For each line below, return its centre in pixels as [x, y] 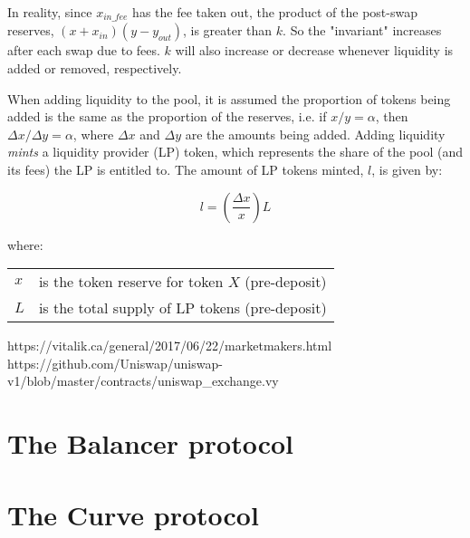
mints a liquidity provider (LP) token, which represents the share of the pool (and [235, 152]
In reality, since [50, 12]
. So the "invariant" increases [362, 30]
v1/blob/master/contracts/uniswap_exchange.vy [143, 381]
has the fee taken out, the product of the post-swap [275, 12]
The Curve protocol [133, 514]
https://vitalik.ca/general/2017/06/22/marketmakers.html [170, 346]
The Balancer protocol [150, 443]
